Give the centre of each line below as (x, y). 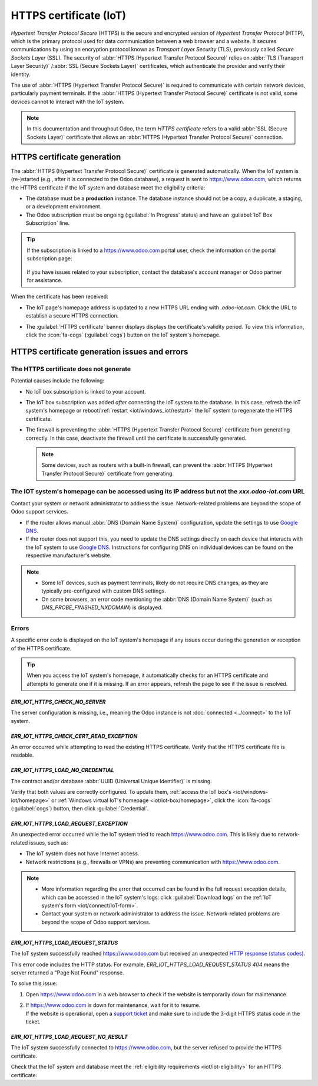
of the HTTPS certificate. (41, 648)
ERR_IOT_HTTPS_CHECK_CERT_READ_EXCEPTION (74, 736)
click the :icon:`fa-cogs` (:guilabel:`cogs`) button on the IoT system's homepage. (123, 335)
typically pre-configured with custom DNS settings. (104, 591)
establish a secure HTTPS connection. (72, 316)
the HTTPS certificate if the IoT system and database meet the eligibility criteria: (108, 187)
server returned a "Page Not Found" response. (67, 973)
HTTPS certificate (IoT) (69, 15)
